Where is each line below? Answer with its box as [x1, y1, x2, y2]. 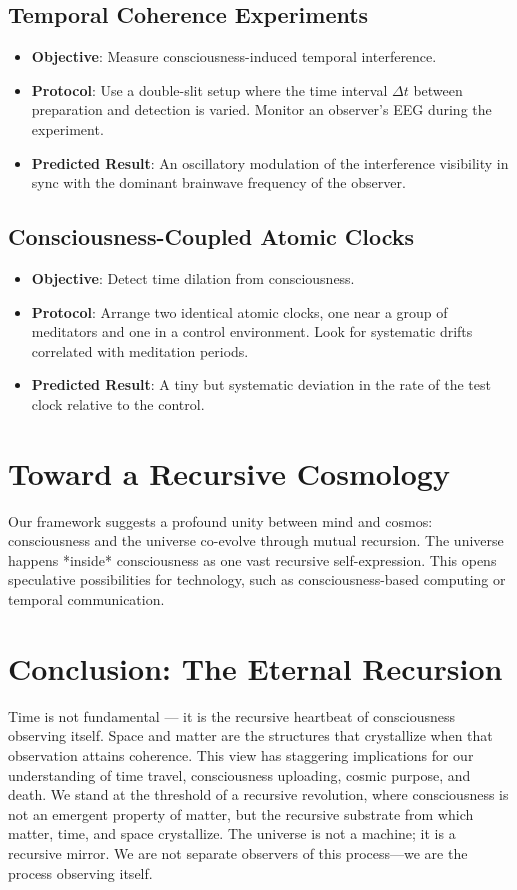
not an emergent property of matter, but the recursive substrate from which [8, 803, 474, 824]
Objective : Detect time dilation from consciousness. [31, 267, 355, 288]
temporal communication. [8, 589, 165, 610]
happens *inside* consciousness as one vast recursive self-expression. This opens [8, 549, 497, 570]
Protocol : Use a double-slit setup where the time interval [31, 79, 388, 100]
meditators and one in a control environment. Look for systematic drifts [31, 321, 473, 342]
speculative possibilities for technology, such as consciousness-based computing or [8, 569, 506, 590]
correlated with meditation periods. [31, 340, 249, 361]
